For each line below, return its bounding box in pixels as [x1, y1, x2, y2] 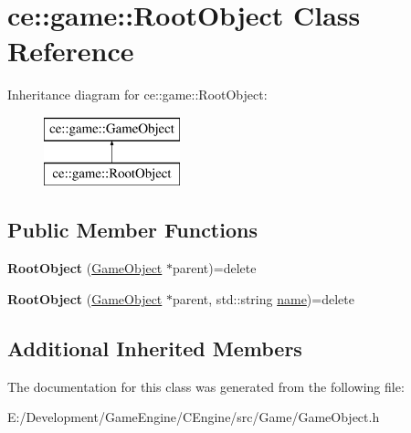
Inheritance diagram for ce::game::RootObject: [7, 85, 268, 104]
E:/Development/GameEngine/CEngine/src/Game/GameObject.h [7, 407, 380, 427]
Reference [7, 32, 134, 69]
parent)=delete [172, 259, 257, 278]
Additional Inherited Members [7, 333, 302, 362]
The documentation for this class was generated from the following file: [7, 376, 405, 396]
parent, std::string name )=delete [172, 289, 354, 308]
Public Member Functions [7, 216, 258, 244]
